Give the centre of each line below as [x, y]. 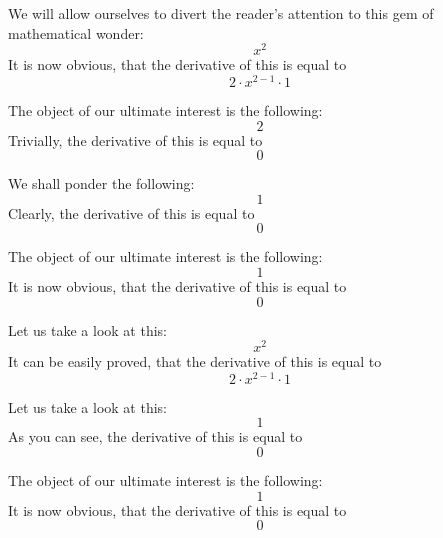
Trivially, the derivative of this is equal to [135, 139]
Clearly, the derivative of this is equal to [131, 212]
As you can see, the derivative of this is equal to [155, 436]
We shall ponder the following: [101, 183]
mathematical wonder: [76, 32]
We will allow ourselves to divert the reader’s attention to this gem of [221, 13]
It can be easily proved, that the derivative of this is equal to [195, 361]
